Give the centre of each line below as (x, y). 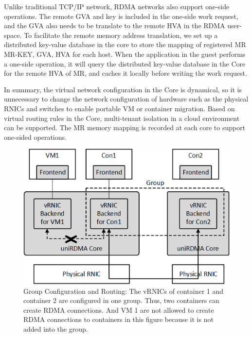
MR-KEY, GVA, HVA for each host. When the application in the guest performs (125, 54)
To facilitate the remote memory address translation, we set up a (121, 35)
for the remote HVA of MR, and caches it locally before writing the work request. (126, 73)
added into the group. (56, 329)
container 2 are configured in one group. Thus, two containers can (121, 300)
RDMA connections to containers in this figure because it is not (118, 319)
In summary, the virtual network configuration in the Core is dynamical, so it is (123, 89)
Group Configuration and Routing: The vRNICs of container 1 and (124, 291)
